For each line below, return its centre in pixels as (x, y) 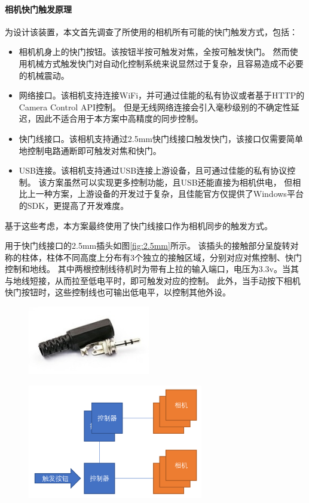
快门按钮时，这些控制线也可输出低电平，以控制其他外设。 (118, 292)
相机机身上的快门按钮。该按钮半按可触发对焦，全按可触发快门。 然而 (154, 52)
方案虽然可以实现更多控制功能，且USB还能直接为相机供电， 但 (170, 182)
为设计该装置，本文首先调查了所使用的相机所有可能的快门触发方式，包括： (151, 31)
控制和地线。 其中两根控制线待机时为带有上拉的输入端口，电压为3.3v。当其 (152, 269)
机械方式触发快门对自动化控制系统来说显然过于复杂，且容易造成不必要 (165, 63)
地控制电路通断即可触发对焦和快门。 (90, 150)
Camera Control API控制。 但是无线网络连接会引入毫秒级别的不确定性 (155, 107)
